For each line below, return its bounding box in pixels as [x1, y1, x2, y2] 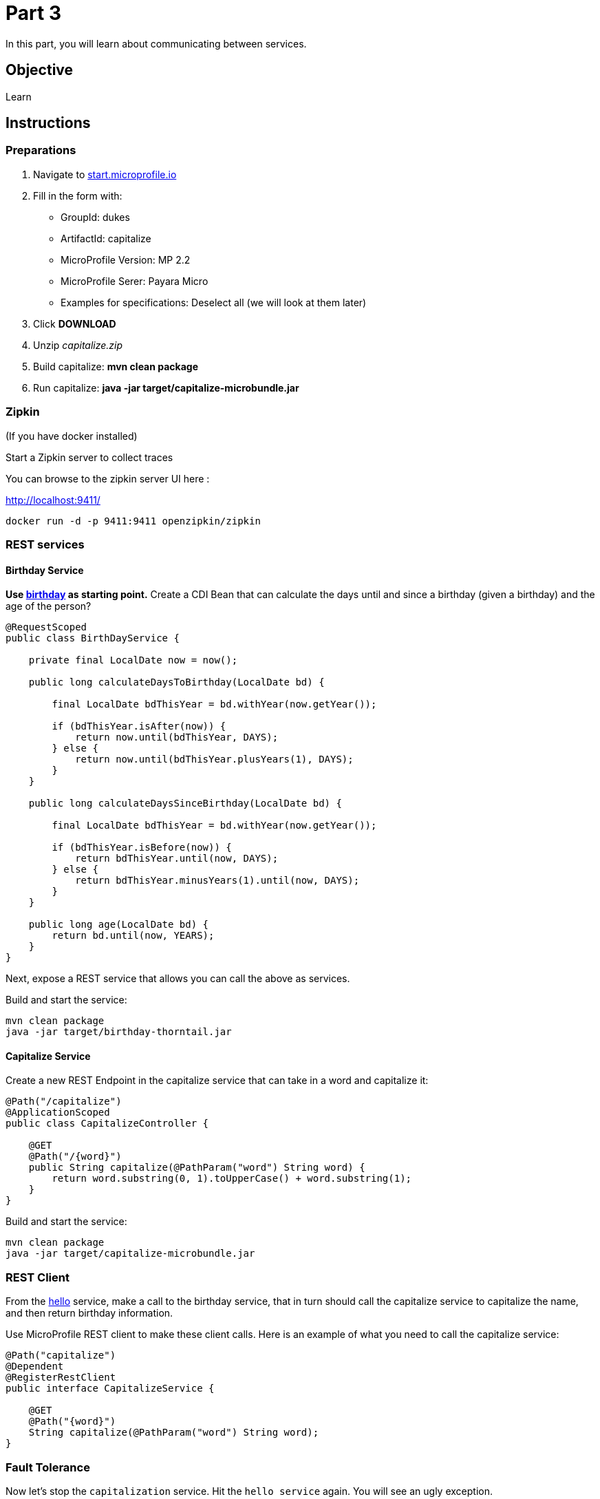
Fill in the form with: [33, 189, 122, 202]
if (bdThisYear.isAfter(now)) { [52, 721, 226, 732]
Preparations [6, 143, 76, 158]
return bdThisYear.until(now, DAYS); [75, 853, 279, 864]
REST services [6, 537, 85, 551]
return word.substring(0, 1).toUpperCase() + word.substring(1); [52, 1173, 412, 1184]
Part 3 [6, 1, 61, 25]
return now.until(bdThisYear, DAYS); [75, 732, 279, 743]
